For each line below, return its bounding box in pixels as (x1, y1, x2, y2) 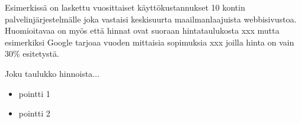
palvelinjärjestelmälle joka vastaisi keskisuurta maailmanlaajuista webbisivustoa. (5, 12, 297, 25)
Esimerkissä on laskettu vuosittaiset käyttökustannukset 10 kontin (5, 1, 245, 13)
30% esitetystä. (5, 47, 59, 60)
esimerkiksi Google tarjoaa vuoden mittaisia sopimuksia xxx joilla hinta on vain (5, 35, 294, 48)
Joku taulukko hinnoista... (5, 67, 100, 79)
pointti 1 (18, 87, 50, 99)
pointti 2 (18, 107, 50, 119)
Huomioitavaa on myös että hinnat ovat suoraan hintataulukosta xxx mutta (5, 24, 280, 37)
